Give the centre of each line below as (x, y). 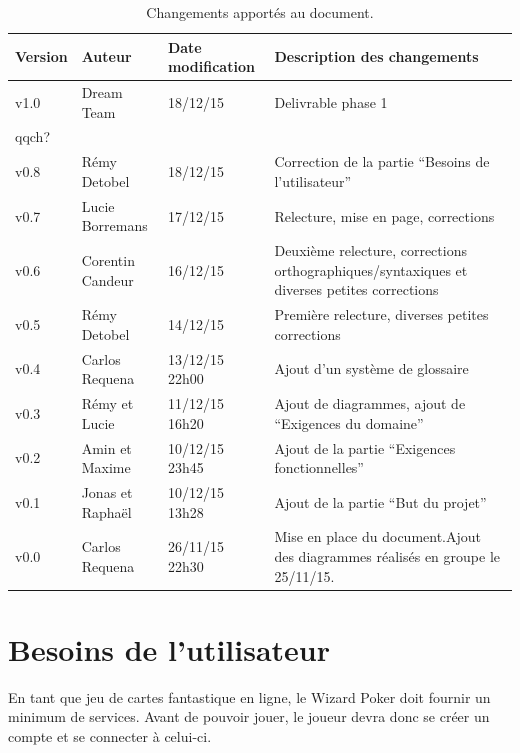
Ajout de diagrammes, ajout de (370, 403)
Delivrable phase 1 (331, 101)
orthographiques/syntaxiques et (371, 269)
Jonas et (107, 491)
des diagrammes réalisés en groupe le (387, 556)
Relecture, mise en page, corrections (384, 215)
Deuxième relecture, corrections (370, 250)
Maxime (106, 467)
